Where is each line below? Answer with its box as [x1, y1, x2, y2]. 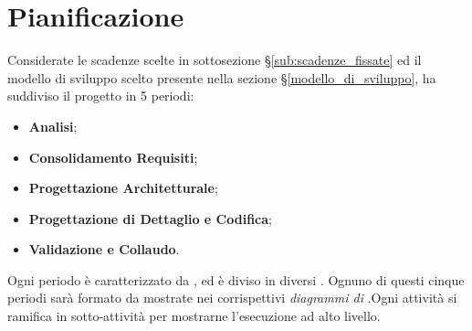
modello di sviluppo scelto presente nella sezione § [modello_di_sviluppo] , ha [7, 68, 436, 87]
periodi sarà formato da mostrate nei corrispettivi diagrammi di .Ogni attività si [7, 288, 457, 307]
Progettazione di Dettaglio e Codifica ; [28, 208, 272, 228]
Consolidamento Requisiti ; [28, 147, 198, 166]
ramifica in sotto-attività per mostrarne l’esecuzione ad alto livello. [7, 306, 381, 326]
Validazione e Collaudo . [28, 240, 180, 259]
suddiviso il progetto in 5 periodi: [7, 86, 194, 105]
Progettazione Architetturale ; [28, 178, 218, 198]
